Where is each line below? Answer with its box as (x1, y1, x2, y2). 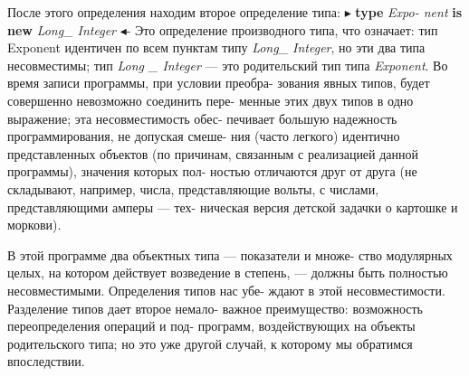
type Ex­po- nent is (355, 3, 463, 21)
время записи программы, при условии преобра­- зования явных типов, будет (7, 73, 430, 92)
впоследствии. (7, 352, 85, 371)
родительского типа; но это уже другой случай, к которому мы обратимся (7, 334, 413, 352)
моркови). (7, 215, 62, 234)
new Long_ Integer (7, 20, 117, 39)
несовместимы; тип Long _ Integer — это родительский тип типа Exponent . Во (7, 55, 448, 74)
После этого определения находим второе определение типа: (7, 3, 340, 21)
